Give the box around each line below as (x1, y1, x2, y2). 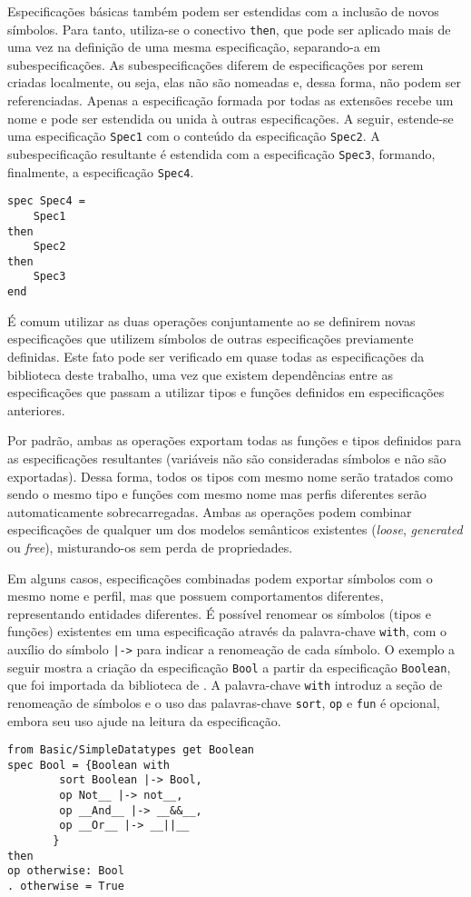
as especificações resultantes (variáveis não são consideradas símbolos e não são (7, 448, 446, 467)
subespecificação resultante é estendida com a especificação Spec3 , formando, (7, 144, 436, 163)
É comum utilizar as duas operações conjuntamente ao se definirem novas (7, 311, 416, 330)
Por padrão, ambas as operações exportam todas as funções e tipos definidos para (7, 431, 462, 450)
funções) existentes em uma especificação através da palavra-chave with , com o (7, 622, 447, 641)
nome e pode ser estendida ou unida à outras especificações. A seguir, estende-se (7, 108, 454, 127)
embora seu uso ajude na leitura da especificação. (7, 711, 281, 730)
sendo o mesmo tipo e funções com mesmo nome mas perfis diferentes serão (7, 484, 427, 503)
